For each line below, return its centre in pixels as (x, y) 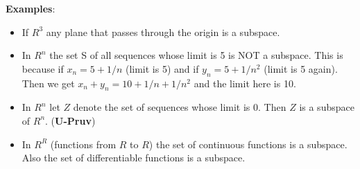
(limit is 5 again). (301, 68)
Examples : (31, 8)
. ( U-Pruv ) (70, 120)
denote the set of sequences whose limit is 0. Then (180, 107)
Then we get (48, 83)
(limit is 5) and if (162, 68)
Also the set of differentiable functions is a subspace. (134, 158)
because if (43, 68)
